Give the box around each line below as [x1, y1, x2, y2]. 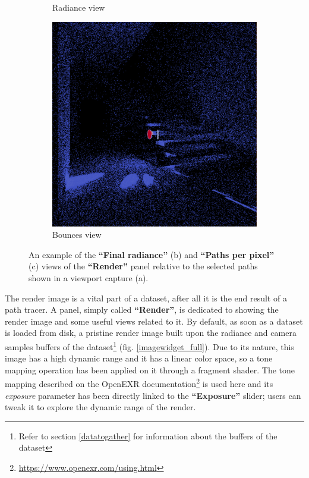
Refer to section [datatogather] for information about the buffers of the [18, 429, 278, 442]
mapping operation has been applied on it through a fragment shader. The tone [5, 363, 295, 376]
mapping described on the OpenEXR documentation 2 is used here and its [5, 376, 273, 390]
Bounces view [52, 228, 102, 241]
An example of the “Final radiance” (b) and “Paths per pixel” [29, 248, 275, 260]
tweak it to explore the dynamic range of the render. [5, 401, 196, 413]
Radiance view [52, 1, 105, 13]
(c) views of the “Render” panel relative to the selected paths [29, 260, 258, 272]
